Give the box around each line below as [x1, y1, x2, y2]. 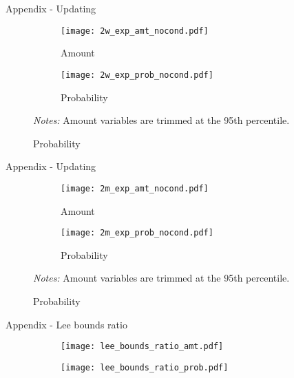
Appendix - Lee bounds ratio [6, 317, 127, 331]
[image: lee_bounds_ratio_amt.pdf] [61, 342, 224, 352]
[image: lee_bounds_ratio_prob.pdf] [61, 362, 229, 372]
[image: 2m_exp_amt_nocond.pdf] [61, 183, 209, 193]
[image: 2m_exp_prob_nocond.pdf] [61, 228, 213, 238]
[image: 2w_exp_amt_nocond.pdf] [61, 25, 209, 36]
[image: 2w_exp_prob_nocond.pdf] [61, 70, 213, 80]
